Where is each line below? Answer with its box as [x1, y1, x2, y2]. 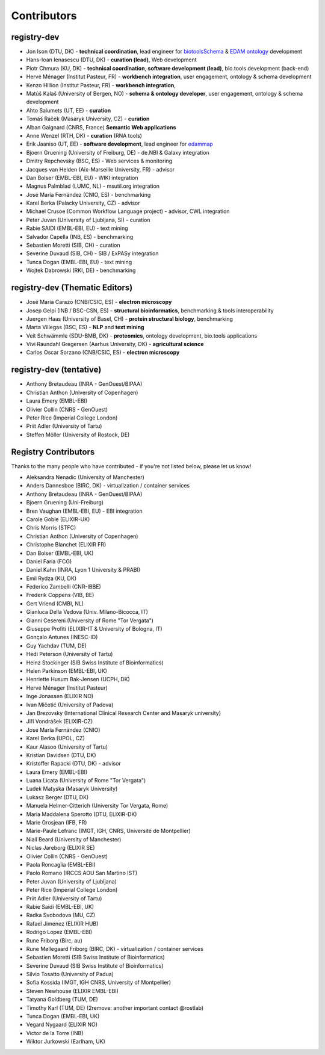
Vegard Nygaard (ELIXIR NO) [26, 1021, 97, 1029]
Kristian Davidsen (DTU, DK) [26, 751, 96, 758]
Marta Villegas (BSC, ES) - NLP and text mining [26, 324, 144, 331]
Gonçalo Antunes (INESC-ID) [26, 634, 98, 641]
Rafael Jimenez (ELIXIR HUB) [26, 920, 99, 927]
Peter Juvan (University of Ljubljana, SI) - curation [26, 216, 150, 223]
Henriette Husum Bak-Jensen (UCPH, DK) [26, 676, 131, 683]
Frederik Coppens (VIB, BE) [26, 592, 94, 599]
